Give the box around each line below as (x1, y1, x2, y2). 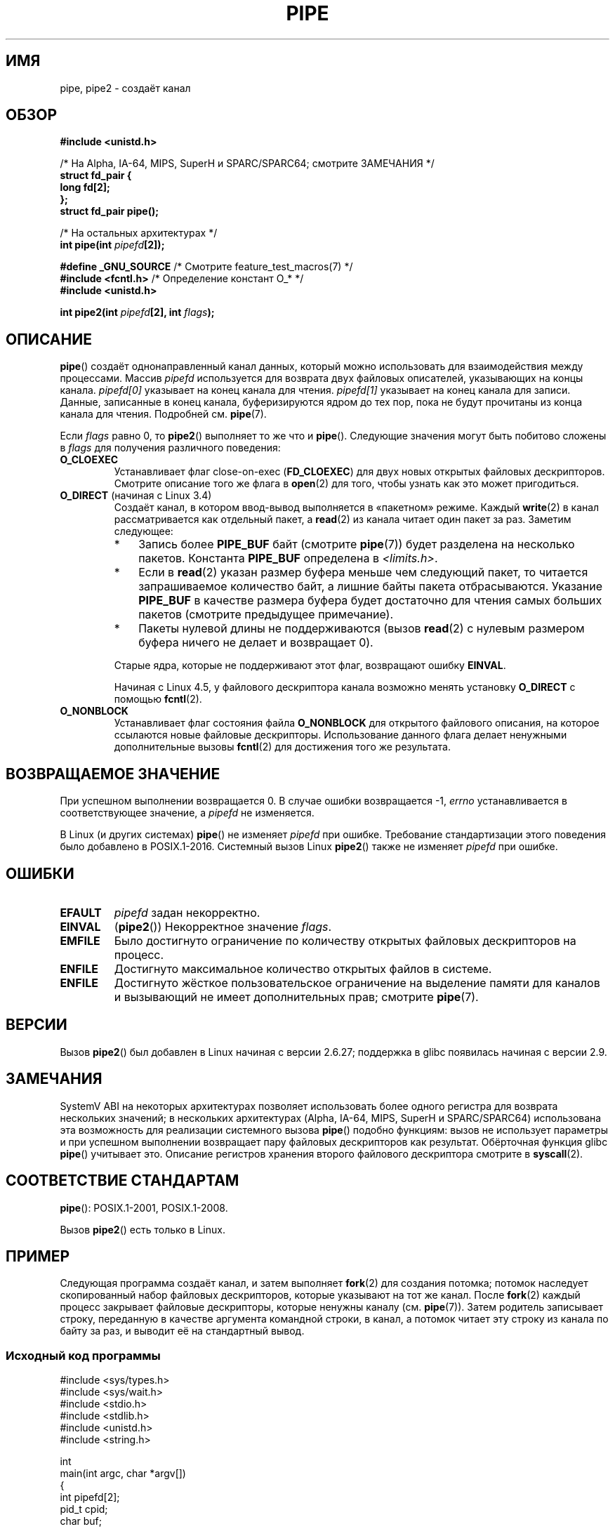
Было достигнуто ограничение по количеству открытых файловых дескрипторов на (114, 933, 576, 948)
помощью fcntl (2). (114, 693, 202, 706)
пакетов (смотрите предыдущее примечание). (138, 607, 394, 622)
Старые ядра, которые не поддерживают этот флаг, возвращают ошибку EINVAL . (114, 659, 506, 672)
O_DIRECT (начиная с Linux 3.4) (60, 489, 212, 502)
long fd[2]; (60, 181, 110, 194)
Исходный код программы (6, 1348, 161, 1363)
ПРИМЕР (6, 1247, 70, 1265)
